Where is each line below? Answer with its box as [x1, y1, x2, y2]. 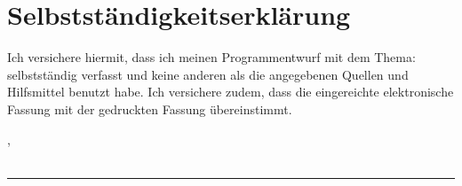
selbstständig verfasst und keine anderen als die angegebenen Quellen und [7, 65, 409, 83]
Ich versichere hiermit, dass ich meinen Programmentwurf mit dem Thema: [7, 48, 416, 66]
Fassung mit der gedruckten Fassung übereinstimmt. [7, 99, 292, 118]
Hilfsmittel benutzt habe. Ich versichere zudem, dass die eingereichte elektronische [7, 82, 454, 101]
